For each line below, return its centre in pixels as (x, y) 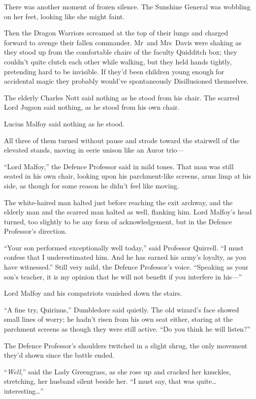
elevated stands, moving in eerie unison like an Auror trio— (94, 150)
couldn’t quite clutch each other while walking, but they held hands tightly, (118, 61)
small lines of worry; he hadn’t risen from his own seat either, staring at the (118, 319)
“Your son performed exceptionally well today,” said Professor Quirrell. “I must (124, 247)
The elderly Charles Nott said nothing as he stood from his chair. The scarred (122, 97)
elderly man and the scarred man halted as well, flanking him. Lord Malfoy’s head (128, 212)
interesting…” (24, 391)
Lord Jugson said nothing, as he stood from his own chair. (92, 107)
